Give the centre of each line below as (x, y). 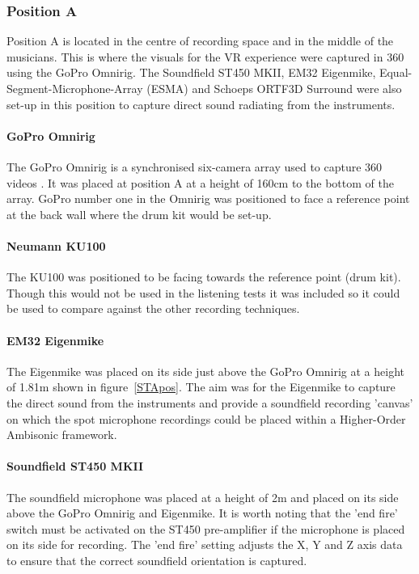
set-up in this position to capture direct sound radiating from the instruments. (201, 104)
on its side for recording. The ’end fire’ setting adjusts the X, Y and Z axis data (205, 544)
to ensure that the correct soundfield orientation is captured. (157, 560)
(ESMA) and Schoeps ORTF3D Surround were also (274, 88)
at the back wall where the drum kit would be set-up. (139, 214)
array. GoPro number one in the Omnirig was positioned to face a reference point (208, 198)
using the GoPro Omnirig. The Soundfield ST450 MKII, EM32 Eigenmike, (191, 72)
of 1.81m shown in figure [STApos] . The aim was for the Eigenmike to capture (201, 387)
